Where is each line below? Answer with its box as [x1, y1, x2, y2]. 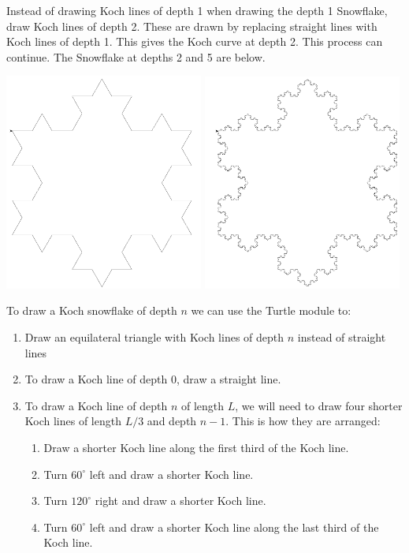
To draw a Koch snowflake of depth [6, 302, 177, 319]
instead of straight [297, 328, 386, 345]
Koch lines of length [24, 413, 121, 429]
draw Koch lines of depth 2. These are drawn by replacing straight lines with [6, 17, 377, 34]
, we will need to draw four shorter [235, 397, 403, 413]
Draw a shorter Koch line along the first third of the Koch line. [43, 439, 349, 455]
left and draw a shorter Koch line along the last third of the [89, 518, 379, 535]
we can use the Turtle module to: [191, 302, 351, 319]
